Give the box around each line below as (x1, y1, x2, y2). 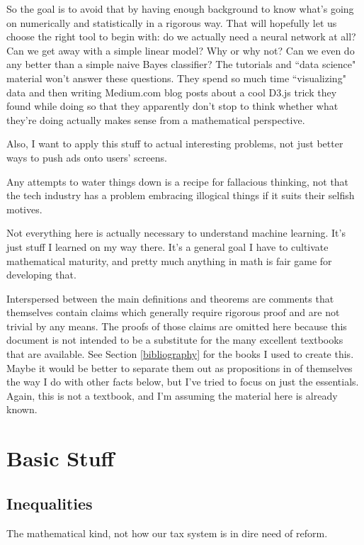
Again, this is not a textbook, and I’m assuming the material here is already (6, 388, 338, 403)
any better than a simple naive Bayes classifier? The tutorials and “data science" (6, 57, 356, 72)
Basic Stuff (6, 444, 115, 473)
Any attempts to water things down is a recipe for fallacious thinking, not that (6, 174, 349, 189)
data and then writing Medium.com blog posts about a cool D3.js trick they (6, 84, 337, 99)
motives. (6, 201, 42, 216)
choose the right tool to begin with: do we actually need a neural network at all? (6, 29, 356, 44)
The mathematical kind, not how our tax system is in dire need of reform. (6, 525, 328, 540)
